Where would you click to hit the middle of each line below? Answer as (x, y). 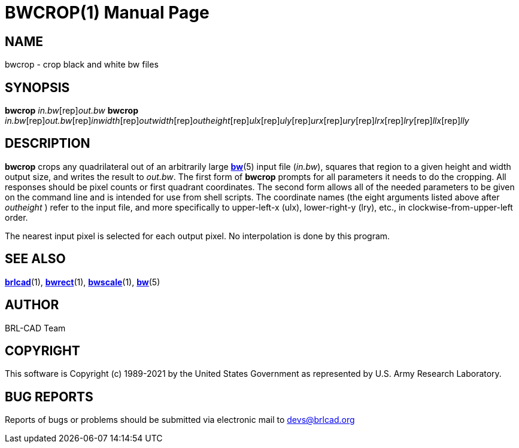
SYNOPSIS (37, 87)
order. (16, 217)
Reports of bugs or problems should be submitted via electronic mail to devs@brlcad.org (180, 420)
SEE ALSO (35, 259)
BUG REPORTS (49, 397)
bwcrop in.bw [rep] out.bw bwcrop (72, 111)
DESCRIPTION (48, 144)
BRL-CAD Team (35, 328)
